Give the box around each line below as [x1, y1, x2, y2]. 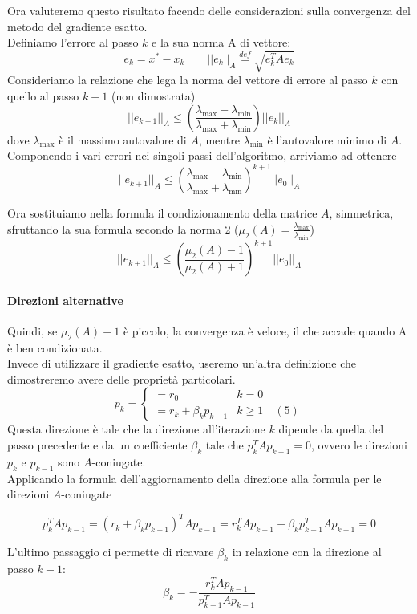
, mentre [198, 131, 240, 148]
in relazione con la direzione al [232, 543, 382, 560]
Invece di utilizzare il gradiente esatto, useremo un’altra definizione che [7, 355, 357, 372]
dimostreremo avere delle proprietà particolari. [7, 370, 236, 387]
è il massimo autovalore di [59, 131, 187, 148]
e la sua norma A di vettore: [152, 34, 291, 51]
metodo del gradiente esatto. [7, 18, 148, 35]
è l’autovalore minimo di [267, 131, 387, 148]
